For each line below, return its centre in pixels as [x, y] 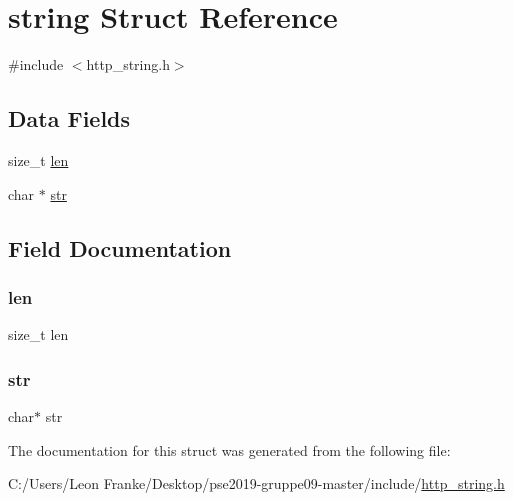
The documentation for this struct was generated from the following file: [229, 449]
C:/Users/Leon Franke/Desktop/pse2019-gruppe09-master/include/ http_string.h [256, 483]
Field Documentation [120, 247]
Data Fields [69, 118]
